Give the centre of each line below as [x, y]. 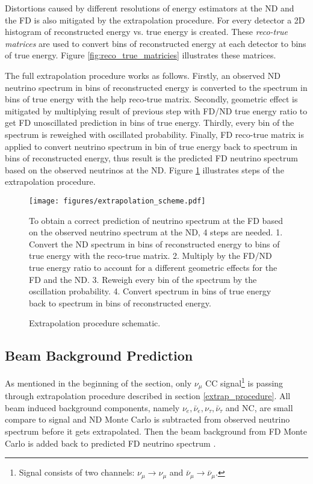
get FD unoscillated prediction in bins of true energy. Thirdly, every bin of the [150, 123]
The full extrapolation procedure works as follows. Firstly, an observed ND [143, 75]
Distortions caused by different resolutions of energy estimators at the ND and [150, 8]
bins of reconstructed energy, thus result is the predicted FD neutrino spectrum [151, 158]
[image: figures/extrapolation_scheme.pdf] [117, 201]
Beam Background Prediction [99, 355]
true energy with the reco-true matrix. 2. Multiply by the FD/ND [150, 256]
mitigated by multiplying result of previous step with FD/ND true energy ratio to [156, 110]
